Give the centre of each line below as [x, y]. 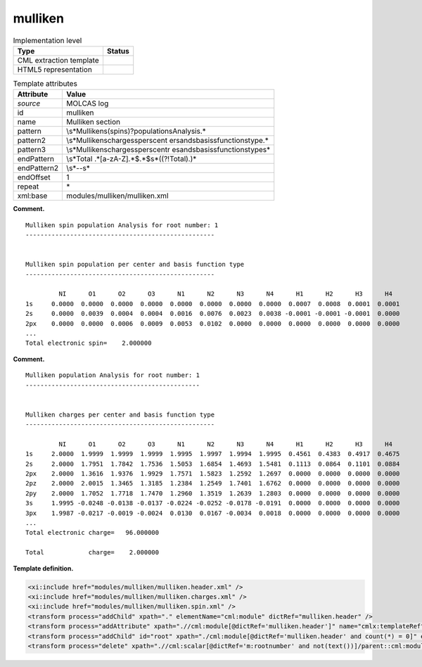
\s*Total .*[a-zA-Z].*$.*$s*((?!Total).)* [132, 159]
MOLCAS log [88, 103]
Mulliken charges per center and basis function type [120, 414]
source [29, 103]
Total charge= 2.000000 [92, 553]
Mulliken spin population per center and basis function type [135, 265]
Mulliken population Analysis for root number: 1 [113, 375]
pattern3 [31, 150]
